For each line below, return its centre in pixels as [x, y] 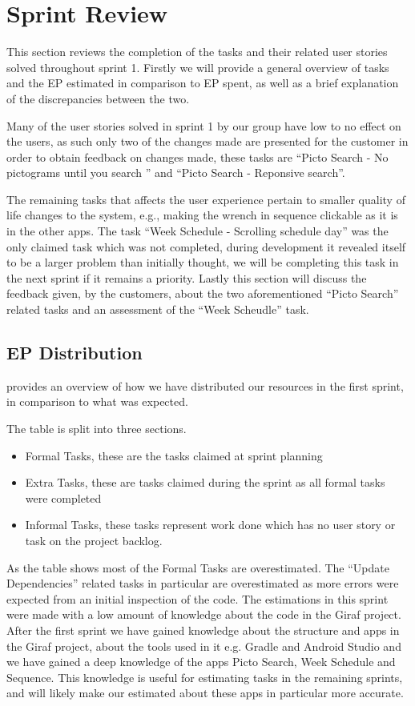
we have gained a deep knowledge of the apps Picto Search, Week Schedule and [201, 662]
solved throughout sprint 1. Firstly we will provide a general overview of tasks [198, 67]
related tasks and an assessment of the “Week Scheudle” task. [158, 309]
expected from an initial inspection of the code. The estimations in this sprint [197, 598]
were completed [63, 497]
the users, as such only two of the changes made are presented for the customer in [207, 141]
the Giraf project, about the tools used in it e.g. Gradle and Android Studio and [204, 646]
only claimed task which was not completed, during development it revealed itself [206, 246]
